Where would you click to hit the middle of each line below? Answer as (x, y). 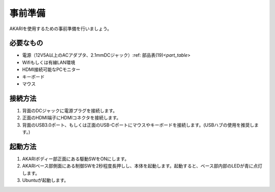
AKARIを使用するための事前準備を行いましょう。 (61, 29)
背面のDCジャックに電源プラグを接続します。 (70, 110)
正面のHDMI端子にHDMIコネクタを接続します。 (72, 118)
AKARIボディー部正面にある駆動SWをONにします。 (76, 159)
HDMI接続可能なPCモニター (51, 69)
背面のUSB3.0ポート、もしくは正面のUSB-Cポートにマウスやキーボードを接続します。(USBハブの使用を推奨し (138, 125)
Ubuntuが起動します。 (45, 180)
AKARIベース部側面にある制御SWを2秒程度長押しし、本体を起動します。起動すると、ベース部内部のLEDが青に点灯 (142, 166)
